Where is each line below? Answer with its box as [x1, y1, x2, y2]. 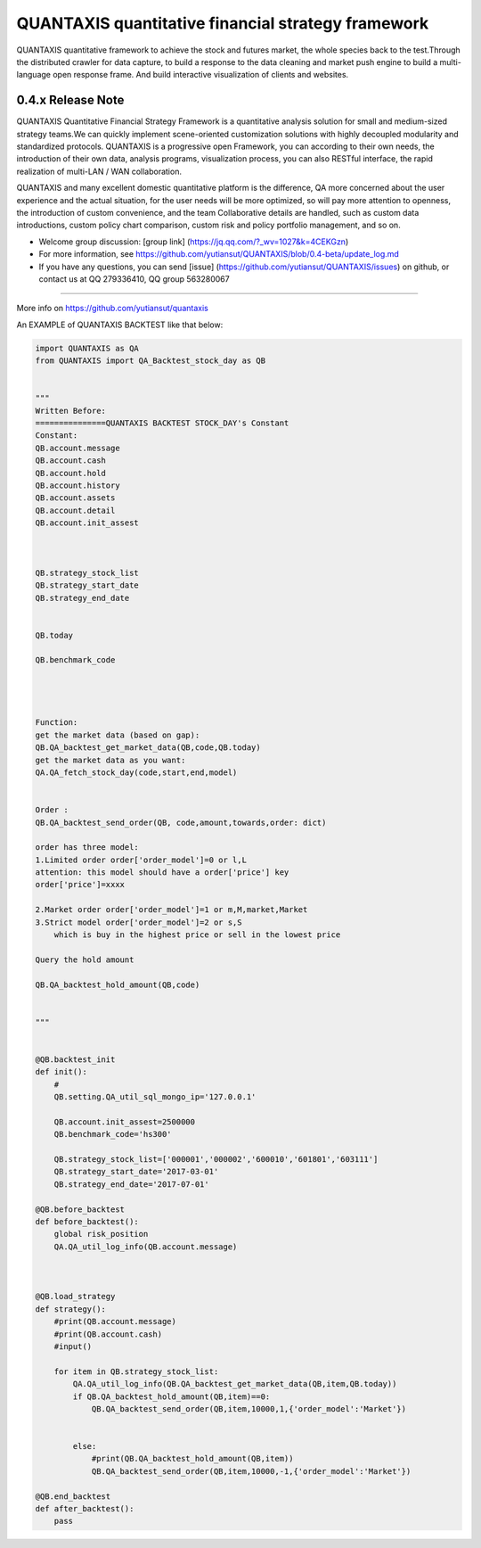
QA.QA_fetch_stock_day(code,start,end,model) [35, 767, 238, 778]
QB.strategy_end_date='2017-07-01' [53, 1179, 209, 1190]
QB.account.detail [35, 505, 116, 515]
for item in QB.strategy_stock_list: [53, 1366, 219, 1377]
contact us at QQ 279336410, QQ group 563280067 [38, 273, 231, 284]
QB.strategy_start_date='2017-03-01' [53, 1166, 219, 1177]
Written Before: [35, 406, 107, 416]
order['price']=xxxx [35, 879, 125, 890]
